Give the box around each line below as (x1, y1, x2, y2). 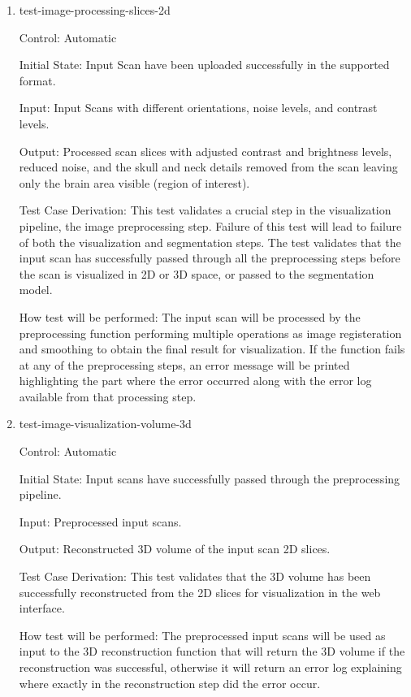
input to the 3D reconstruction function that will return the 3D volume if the (19, 643, 405, 660)
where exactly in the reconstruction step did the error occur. (19, 674, 321, 691)
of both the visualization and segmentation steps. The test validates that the (19, 233, 401, 250)
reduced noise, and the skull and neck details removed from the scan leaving (19, 158, 398, 175)
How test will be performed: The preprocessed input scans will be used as (19, 626, 386, 643)
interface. (19, 600, 65, 617)
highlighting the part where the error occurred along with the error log (19, 372, 372, 389)
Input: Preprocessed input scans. (19, 513, 182, 530)
